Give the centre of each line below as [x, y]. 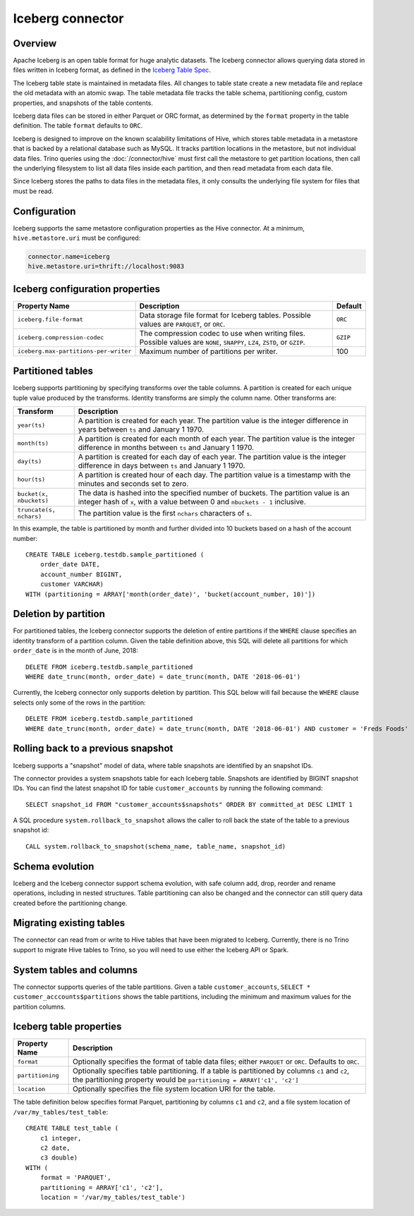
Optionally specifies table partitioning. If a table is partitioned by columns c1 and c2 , [211, 1071]
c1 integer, [61, 1138]
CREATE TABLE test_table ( [72, 1128]
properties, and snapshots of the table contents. [83, 103]
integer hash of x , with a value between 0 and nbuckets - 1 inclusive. [192, 502]
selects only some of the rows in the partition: [79, 703]
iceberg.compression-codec [61, 338]
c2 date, [55, 1148]
